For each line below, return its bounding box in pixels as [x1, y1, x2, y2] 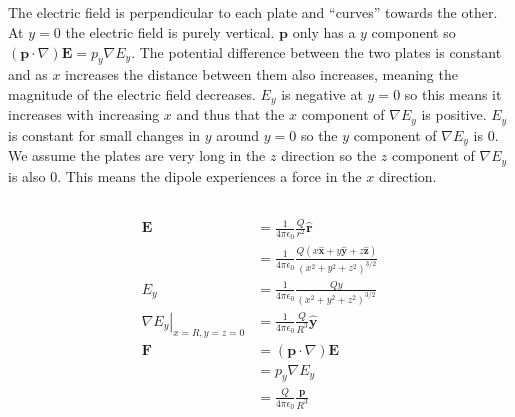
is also [8, 165, 46, 186]
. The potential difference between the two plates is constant [131, 41, 502, 62]
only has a [292, 21, 356, 42]
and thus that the [176, 104, 285, 125]
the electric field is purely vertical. [65, 21, 275, 42]
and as [8, 64, 48, 85]
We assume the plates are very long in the [8, 145, 266, 166]
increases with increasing [8, 104, 160, 125]
